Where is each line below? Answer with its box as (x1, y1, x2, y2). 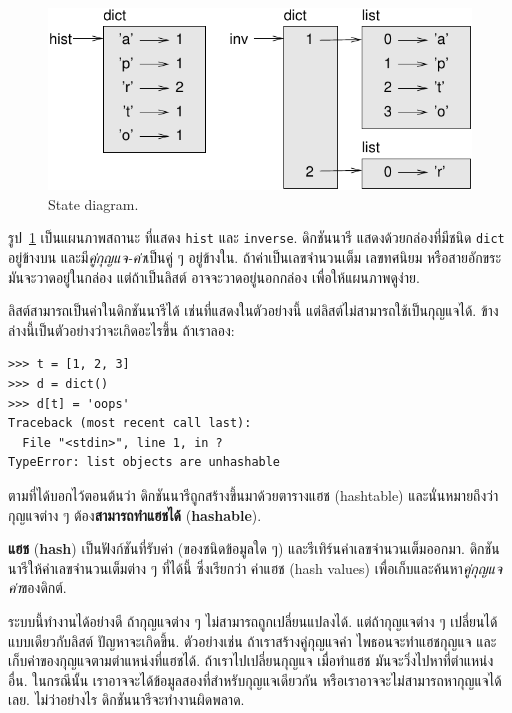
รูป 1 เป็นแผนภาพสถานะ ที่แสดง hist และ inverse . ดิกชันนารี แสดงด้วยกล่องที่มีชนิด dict (8, 227, 505, 248)
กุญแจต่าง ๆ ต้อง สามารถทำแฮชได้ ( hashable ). (8, 504, 262, 525)
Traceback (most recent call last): (8, 416, 252, 431)
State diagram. (48, 193, 139, 214)
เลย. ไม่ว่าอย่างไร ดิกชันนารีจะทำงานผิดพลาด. (8, 689, 245, 710)
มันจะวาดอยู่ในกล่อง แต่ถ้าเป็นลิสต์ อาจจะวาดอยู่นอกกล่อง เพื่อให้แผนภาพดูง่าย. (8, 266, 420, 287)
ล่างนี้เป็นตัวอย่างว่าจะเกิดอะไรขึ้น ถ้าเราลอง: (8, 319, 235, 340)
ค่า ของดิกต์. (8, 577, 67, 598)
